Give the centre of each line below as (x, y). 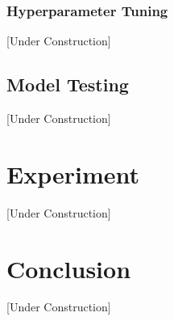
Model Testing (68, 84)
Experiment (73, 173)
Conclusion (69, 268)
